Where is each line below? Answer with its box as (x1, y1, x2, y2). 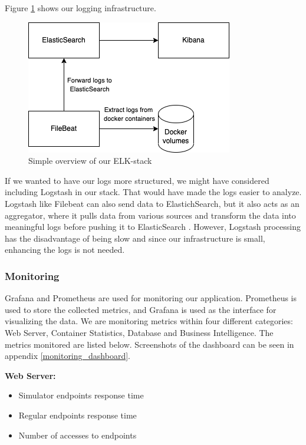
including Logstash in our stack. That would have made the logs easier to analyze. (5, 186, 302, 198)
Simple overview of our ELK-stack (28, 154, 152, 167)
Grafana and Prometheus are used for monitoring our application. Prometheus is (5, 292, 297, 304)
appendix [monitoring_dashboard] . (5, 350, 130, 362)
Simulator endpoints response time (18, 389, 144, 401)
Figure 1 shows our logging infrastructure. (5, 2, 156, 14)
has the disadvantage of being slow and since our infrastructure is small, (5, 232, 265, 244)
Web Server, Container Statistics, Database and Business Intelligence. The (5, 326, 274, 338)
